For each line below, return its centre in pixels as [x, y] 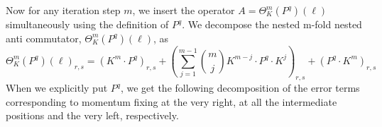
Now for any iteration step [63, 10]
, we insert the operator [184, 10]
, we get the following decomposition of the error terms [240, 88]
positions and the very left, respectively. [92, 115]
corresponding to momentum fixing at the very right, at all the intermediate [171, 101]
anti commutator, [44, 38]
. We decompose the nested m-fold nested [272, 24]
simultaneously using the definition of [87, 24]
